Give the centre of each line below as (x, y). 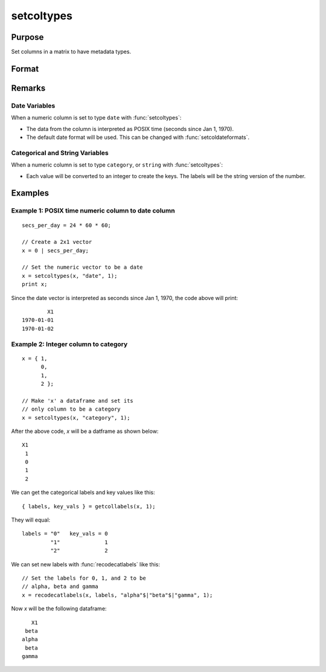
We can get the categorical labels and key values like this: (83, 493)
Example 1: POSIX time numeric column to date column (93, 211)
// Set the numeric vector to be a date (82, 267)
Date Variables (33, 106)
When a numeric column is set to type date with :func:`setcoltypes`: (96, 118)
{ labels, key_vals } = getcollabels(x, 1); (89, 506)
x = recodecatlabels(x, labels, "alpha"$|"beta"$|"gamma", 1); (117, 595)
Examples (30, 193)
